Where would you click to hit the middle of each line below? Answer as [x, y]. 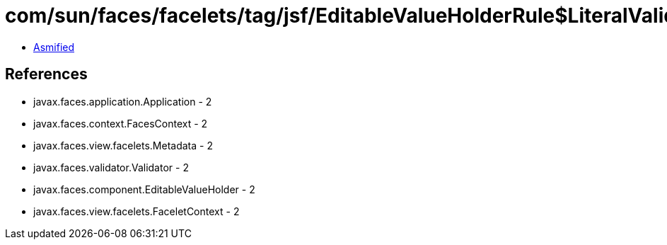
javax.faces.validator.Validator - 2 [111, 167]
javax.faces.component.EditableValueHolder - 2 [144, 189]
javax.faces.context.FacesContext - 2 [121, 123]
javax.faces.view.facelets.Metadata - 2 [123, 145]
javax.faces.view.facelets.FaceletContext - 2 [137, 211]
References [46, 74]
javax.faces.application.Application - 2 [123, 101]
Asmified [54, 47]
